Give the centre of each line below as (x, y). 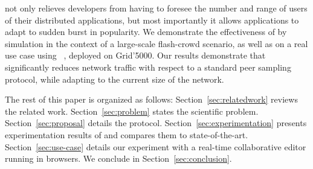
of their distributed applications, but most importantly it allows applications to (152, 20)
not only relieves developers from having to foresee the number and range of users (156, 8)
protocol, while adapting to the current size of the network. (115, 79)
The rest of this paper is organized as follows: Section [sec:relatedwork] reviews (151, 99)
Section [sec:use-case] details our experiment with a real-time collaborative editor (156, 146)
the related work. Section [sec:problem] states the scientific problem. (132, 111)
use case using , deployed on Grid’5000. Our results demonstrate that (135, 55)
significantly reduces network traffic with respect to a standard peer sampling (148, 67)
